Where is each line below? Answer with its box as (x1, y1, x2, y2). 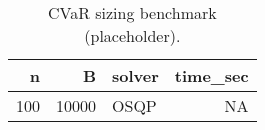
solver (112, 64, 159, 87)
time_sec (174, 64, 249, 87)
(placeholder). (84, 24, 181, 47)
